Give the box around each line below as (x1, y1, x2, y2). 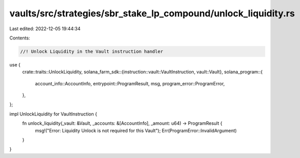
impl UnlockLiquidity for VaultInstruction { (9, 110, 97, 117)
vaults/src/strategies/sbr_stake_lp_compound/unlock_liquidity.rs (9, 8, 295, 19)
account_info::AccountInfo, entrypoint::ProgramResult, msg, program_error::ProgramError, (35, 80, 225, 86)
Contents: (9, 35, 30, 41)
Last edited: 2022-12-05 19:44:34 (9, 26, 81, 32)
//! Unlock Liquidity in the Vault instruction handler (20, 49, 164, 54)
